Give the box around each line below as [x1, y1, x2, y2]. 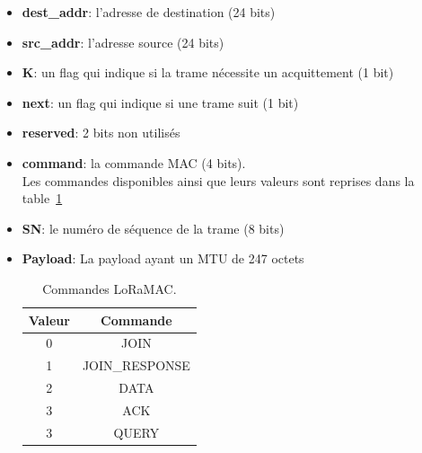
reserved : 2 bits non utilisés [22, 123, 180, 142]
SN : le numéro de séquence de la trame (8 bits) [22, 218, 285, 237]
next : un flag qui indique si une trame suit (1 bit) [22, 93, 299, 111]
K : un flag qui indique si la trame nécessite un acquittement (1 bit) [22, 63, 394, 82]
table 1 [22, 189, 63, 208]
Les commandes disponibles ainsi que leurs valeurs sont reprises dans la [22, 171, 415, 190]
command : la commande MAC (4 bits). [22, 153, 246, 172]
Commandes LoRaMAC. [42, 279, 177, 298]
